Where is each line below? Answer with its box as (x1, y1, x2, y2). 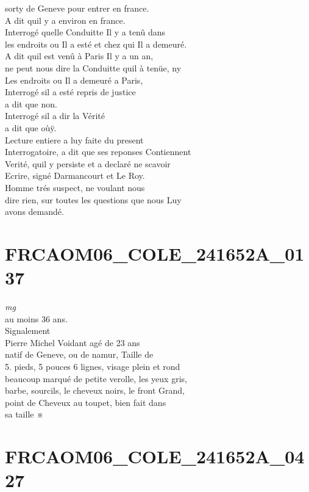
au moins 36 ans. (5, 312, 68, 325)
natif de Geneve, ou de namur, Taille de (5, 348, 154, 361)
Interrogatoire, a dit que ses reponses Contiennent (5, 145, 191, 158)
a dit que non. (5, 97, 57, 110)
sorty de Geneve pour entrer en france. (5, 2, 149, 14)
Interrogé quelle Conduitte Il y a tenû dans (5, 26, 166, 38)
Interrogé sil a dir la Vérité (5, 109, 105, 122)
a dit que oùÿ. (5, 121, 57, 134)
